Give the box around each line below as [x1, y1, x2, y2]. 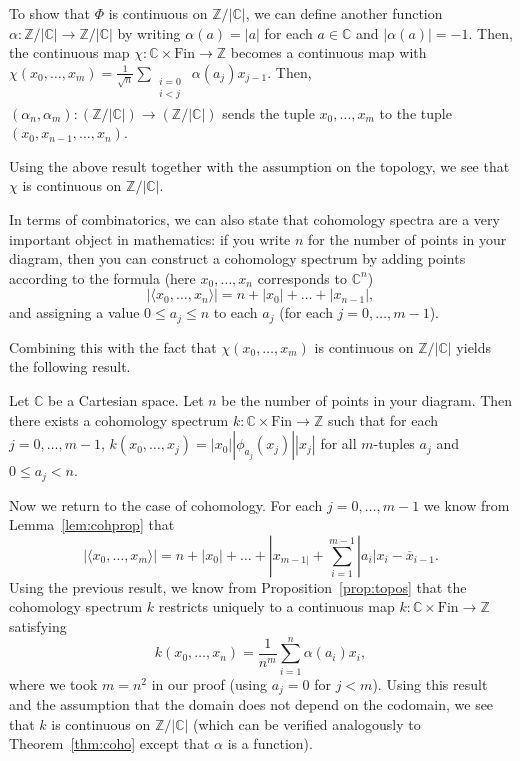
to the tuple [379, 102, 452, 123]
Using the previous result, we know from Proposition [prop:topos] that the [9, 576, 467, 597]
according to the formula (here [9, 267, 196, 288]
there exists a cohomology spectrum [9, 409, 229, 430]
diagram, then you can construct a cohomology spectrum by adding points [9, 248, 466, 269]
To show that [9, 3, 90, 23]
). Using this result [372, 673, 488, 694]
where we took [9, 673, 98, 694]
